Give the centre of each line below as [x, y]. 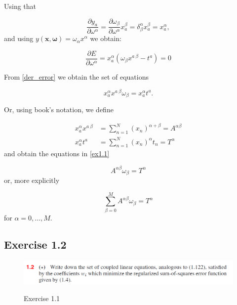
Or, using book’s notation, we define [59, 109]
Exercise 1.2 [35, 244]
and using [19, 38]
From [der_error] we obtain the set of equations [76, 77]
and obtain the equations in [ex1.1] [57, 153]
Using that [20, 6]
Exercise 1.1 [42, 298]
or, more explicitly [32, 180]
